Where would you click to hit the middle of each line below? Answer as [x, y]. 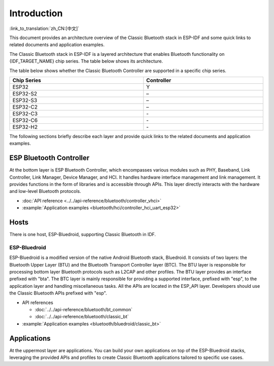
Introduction [36, 13]
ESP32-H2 [25, 127]
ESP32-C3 [25, 113]
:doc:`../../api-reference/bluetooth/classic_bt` [82, 317]
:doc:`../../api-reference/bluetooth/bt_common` [84, 309]
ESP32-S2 [25, 93]
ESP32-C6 [25, 120]
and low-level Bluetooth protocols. [45, 191]
